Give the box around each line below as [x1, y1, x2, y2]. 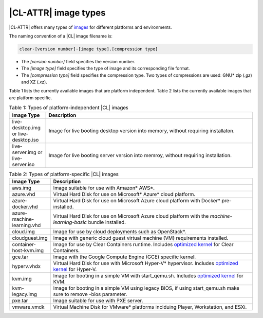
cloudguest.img [12, 235, 48, 241]
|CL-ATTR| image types [9, 7, 106, 18]
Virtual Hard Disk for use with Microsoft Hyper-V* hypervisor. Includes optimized [53, 260, 239, 266]
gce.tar [12, 253, 29, 260]
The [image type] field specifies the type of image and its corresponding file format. [21, 66, 190, 71]
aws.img [12, 185, 32, 191]
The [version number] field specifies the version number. [21, 58, 136, 64]
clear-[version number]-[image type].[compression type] [19, 46, 158, 52]
